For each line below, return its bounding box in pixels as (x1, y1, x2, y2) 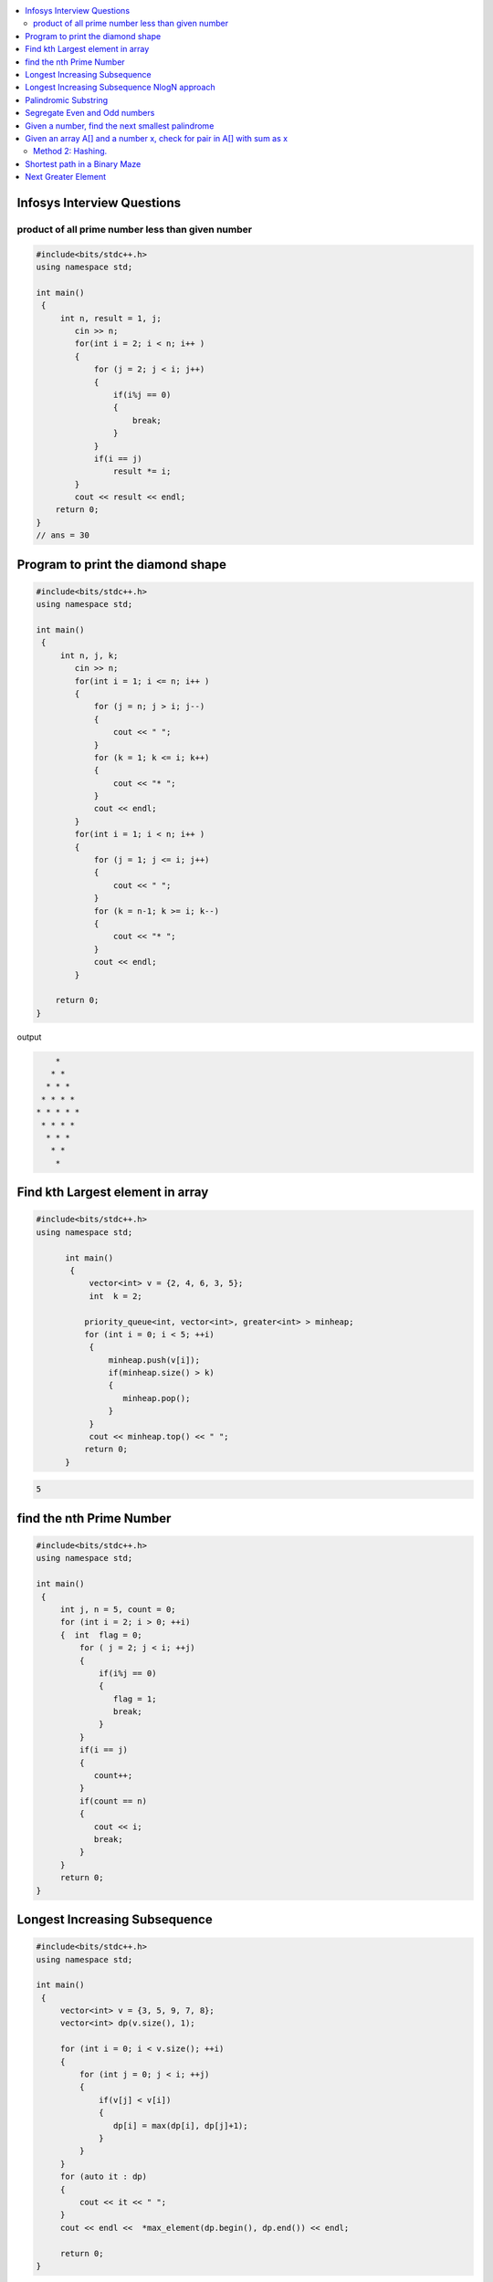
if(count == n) (79, 1795, 148, 1806)
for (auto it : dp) (59, 2172, 148, 2182)
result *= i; (112, 466, 172, 476)
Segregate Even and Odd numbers (25, 108, 155, 119)
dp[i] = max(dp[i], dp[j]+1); (112, 2120, 248, 2130)
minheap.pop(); (122, 1393, 191, 1403)
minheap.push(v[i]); (108, 1355, 201, 1365)
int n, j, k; (59, 650, 119, 661)
